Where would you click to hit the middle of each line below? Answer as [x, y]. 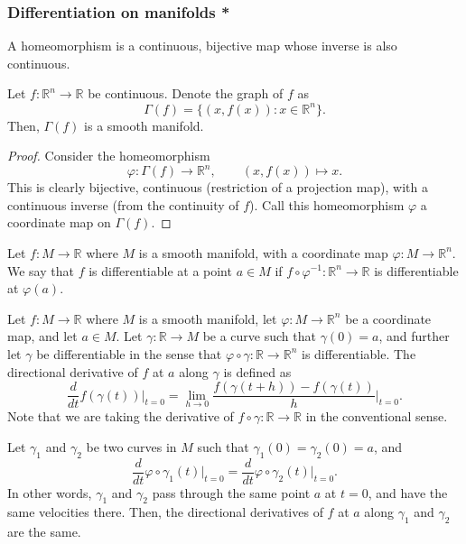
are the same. [44, 532]
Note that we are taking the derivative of [121, 416]
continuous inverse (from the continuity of [123, 204]
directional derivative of [73, 371]
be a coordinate [388, 318]
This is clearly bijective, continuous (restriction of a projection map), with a [218, 187]
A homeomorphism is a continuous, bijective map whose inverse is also [202, 46]
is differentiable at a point [160, 270]
